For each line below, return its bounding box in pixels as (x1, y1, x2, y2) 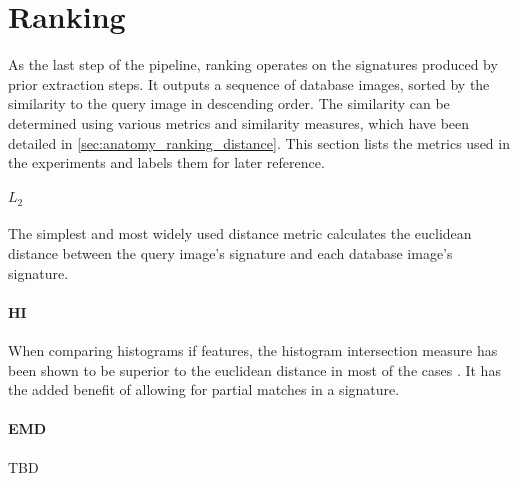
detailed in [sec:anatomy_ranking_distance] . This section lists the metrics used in (8, 132, 510, 153)
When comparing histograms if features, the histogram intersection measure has (8, 339, 498, 360)
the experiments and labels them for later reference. (8, 152, 325, 173)
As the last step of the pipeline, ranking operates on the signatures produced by (8, 54, 498, 75)
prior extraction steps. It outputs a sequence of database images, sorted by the (8, 73, 490, 94)
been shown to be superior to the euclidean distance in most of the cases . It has (8, 359, 501, 380)
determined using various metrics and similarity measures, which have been (8, 112, 470, 133)
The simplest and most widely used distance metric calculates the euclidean (8, 223, 472, 244)
